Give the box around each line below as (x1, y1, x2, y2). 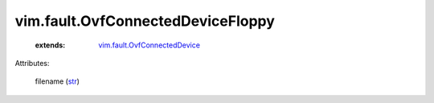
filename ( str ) (35, 76, 80, 86)
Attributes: (14, 58, 50, 68)
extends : (35, 40, 66, 50)
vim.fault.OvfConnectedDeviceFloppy (14, 12, 275, 30)
